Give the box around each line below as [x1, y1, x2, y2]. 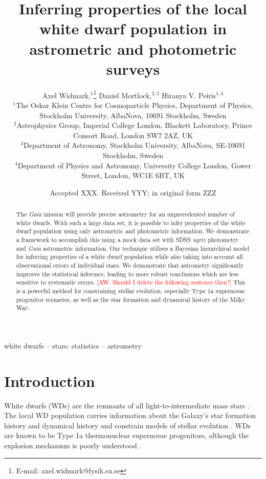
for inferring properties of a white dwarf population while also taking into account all [16, 252, 243, 261]
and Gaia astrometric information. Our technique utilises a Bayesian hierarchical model [16, 244, 250, 252]
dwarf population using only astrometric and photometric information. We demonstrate [16, 227, 250, 235]
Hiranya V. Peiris [162, 90, 216, 100]
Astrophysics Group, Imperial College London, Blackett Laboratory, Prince [16, 120, 252, 130]
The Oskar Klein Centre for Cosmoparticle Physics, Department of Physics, [16, 99, 253, 110]
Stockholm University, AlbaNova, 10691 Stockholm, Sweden [39, 110, 227, 120]
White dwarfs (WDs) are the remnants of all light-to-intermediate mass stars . [4, 400, 250, 410]
